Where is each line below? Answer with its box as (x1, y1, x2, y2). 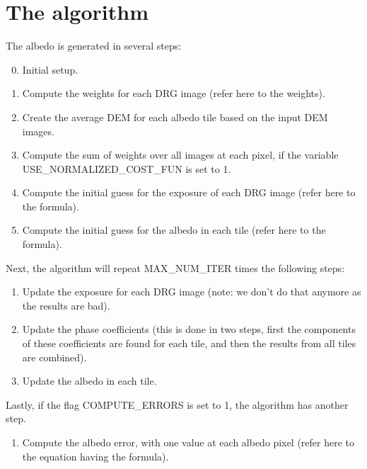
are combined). (22, 349, 87, 364)
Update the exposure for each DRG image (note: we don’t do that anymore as (22, 284, 361, 299)
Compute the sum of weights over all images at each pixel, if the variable (22, 147, 339, 162)
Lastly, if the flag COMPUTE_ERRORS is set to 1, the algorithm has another (6, 397, 349, 412)
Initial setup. (22, 62, 78, 77)
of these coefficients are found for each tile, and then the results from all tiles (22, 336, 356, 351)
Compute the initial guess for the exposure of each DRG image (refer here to (22, 185, 356, 200)
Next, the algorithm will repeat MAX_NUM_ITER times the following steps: (6, 260, 345, 275)
